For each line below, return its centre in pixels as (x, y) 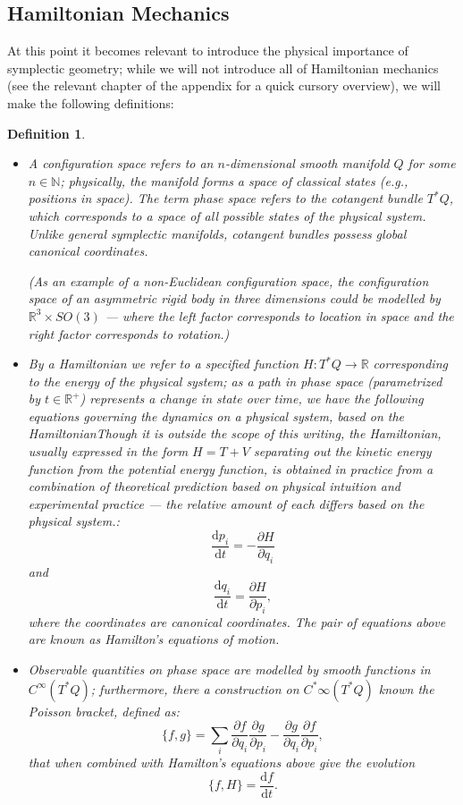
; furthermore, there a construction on (195, 688)
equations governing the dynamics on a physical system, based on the (216, 415)
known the (406, 688)
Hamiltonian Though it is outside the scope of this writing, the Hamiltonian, (235, 433)
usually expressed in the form (108, 451)
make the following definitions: (91, 102)
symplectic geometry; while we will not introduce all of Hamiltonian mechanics (223, 68)
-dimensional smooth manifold (307, 163)
